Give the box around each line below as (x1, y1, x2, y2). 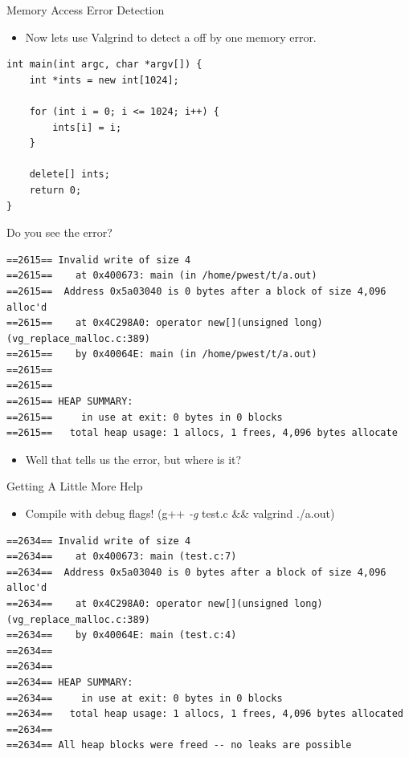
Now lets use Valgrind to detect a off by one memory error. (25, 28, 317, 45)
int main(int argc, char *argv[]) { (6, 59, 202, 71)
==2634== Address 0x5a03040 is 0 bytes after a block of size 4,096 (6, 566, 387, 578)
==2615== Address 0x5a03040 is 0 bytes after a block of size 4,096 (6, 285, 387, 297)
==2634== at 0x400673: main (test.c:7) (6, 551, 237, 563)
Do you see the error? (6, 224, 112, 241)
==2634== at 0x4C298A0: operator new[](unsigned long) (6, 598, 323, 609)
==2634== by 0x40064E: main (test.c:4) (6, 629, 237, 641)
